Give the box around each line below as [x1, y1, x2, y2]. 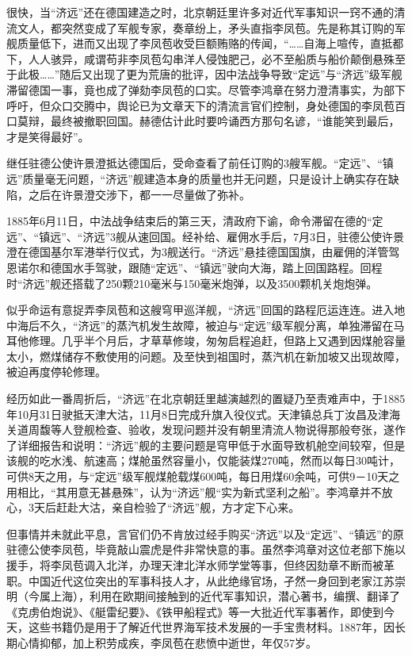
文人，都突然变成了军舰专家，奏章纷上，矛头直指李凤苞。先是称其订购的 [17, 19, 395, 36]
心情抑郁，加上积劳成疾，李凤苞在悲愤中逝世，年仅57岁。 [17, 634, 317, 650]
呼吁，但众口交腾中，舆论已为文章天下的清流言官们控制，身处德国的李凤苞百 [6, 97, 406, 113]
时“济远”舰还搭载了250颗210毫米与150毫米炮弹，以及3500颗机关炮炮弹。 [6, 274, 378, 291]
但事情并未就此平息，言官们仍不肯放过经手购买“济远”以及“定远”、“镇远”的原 [6, 525, 404, 542]
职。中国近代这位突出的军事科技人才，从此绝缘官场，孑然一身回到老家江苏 [6, 572, 395, 589]
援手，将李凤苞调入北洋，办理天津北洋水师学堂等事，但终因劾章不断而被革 [6, 557, 395, 573]
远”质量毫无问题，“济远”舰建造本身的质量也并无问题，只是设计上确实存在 [6, 170, 388, 186]
